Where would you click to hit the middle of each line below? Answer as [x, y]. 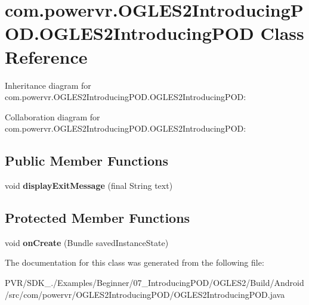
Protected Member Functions [98, 218]
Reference [46, 56]
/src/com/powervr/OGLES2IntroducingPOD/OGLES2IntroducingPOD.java [145, 294]
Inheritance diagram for [48, 85]
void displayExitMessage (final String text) [89, 186]
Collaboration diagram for [52, 116]
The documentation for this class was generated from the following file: [135, 262]
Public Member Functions [86, 161]
